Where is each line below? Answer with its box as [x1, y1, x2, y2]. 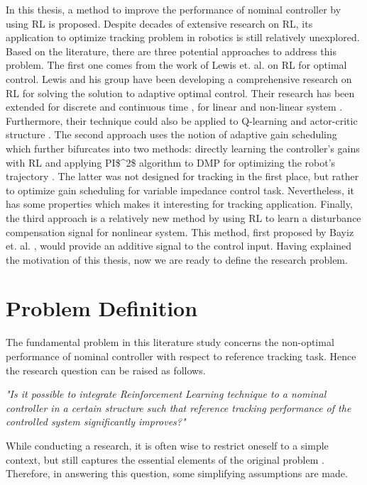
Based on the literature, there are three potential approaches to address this [6, 43, 336, 58]
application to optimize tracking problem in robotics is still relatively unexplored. [6, 30, 360, 45]
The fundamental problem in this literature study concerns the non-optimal [6, 335, 334, 350]
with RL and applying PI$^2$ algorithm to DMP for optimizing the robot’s [6, 155, 336, 169]
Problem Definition [6, 294, 198, 323]
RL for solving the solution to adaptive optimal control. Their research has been [6, 85, 355, 100]
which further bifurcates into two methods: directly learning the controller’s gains [6, 140, 360, 155]
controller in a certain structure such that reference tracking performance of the [6, 400, 351, 415]
